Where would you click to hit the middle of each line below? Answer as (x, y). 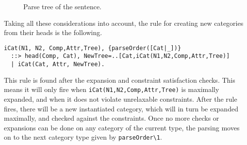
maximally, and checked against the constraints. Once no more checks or (112, 118)
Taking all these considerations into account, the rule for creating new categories (124, 23)
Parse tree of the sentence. (62, 6)
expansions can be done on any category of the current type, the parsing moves (122, 127)
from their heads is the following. (53, 32)
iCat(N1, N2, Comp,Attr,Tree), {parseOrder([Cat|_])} (93, 48)
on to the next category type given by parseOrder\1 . (83, 137)
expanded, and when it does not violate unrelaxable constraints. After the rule (121, 99)
